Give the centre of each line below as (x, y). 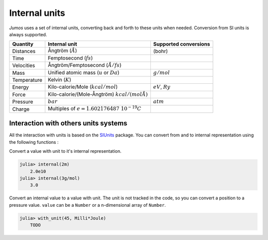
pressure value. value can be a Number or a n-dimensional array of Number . (88, 205)
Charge (21, 109)
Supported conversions (182, 44)
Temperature (27, 80)
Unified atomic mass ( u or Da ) (84, 72)
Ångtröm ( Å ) (63, 51)
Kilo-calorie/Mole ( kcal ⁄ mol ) (83, 87)
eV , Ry (162, 87)
